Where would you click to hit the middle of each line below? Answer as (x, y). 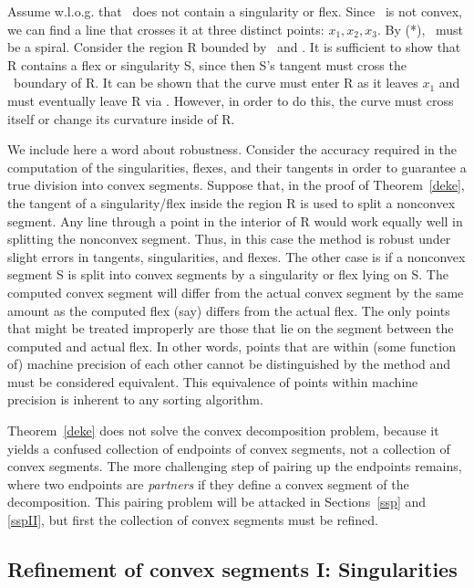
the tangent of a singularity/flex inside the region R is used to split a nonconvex (232, 202)
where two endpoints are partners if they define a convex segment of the (208, 483)
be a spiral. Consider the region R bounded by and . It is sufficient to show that (234, 47)
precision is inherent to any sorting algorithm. (135, 399)
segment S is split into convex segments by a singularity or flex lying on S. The (228, 274)
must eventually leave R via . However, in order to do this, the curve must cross (231, 100)
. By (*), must (420, 29)
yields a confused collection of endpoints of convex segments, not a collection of (229, 448)
